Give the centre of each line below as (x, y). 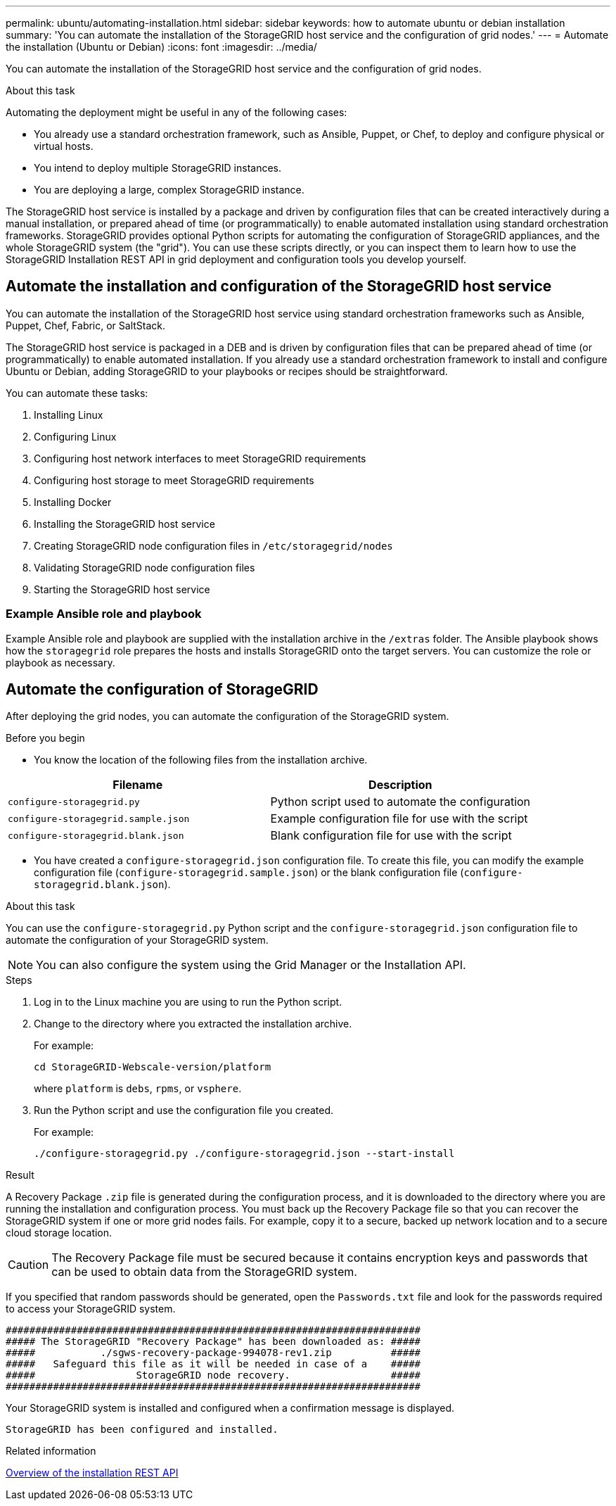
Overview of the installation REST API (92, 1473)
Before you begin (45, 738)
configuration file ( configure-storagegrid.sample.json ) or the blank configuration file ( (249, 873)
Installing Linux (69, 415)
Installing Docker (73, 502)
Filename (138, 785)
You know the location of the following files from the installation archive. (201, 760)
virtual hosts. (64, 146)
